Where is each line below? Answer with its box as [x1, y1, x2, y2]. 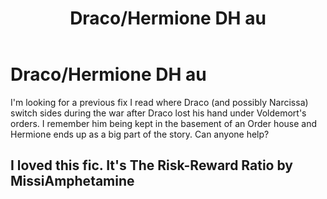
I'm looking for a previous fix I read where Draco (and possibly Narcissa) [10, 96, 309, 108]
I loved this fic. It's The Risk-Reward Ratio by [10, 157, 293, 174]
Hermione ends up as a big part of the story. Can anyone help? [10, 128, 270, 140]
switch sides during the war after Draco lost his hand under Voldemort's [10, 107, 307, 119]
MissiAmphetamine [10, 173, 135, 190]
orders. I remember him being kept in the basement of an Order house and [10, 117, 318, 129]
